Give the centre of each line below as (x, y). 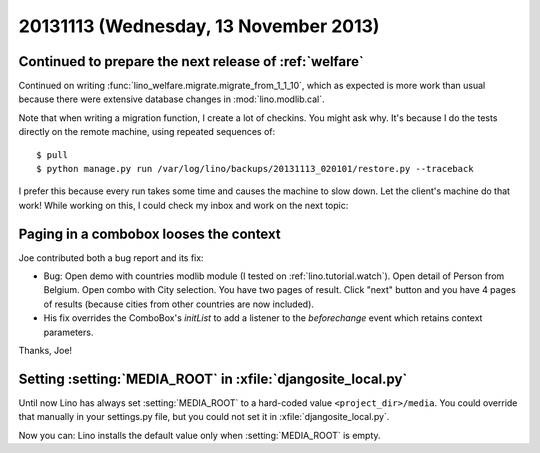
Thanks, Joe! (45, 351)
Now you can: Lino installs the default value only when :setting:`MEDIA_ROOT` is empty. (199, 435)
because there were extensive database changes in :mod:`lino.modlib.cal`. (171, 99)
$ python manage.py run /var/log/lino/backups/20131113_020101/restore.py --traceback (255, 169)
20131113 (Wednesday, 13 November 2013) (199, 26)
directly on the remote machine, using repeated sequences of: (146, 132)
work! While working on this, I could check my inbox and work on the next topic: (183, 205)
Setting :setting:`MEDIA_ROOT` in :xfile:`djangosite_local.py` (213, 378)
